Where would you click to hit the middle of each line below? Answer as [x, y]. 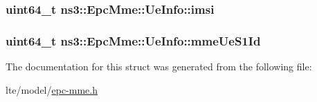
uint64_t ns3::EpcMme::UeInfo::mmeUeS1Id [133, 40]
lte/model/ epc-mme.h [52, 89]
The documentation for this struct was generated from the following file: [159, 67]
